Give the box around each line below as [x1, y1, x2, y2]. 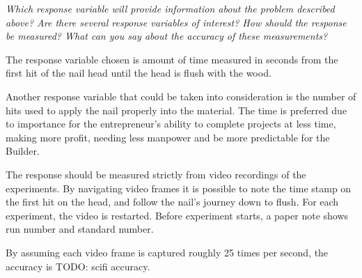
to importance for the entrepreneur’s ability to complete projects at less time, [6, 116, 336, 131]
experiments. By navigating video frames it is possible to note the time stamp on [6, 180, 352, 195]
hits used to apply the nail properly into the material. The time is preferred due [6, 102, 347, 117]
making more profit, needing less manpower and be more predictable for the [6, 130, 330, 144]
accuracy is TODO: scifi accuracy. [6, 258, 150, 273]
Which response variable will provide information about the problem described [6, 1, 335, 15]
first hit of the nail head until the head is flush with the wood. [6, 65, 271, 80]
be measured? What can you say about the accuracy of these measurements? [6, 29, 328, 43]
